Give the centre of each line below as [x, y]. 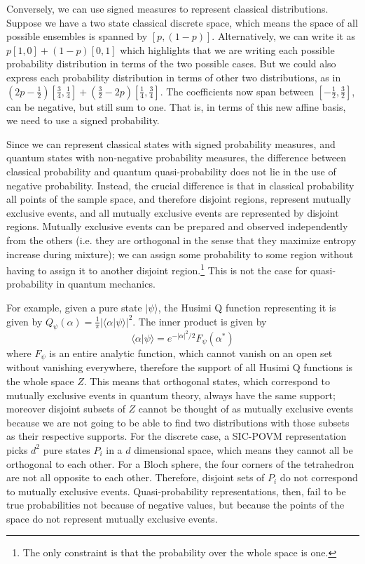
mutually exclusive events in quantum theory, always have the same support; [171, 395]
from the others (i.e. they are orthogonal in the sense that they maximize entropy [181, 240]
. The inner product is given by [200, 321]
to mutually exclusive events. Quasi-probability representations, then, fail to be [176, 491]
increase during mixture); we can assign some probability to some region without [180, 254]
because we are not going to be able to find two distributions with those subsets [178, 422]
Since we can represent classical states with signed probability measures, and [171, 143]
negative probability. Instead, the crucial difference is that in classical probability [180, 185]
